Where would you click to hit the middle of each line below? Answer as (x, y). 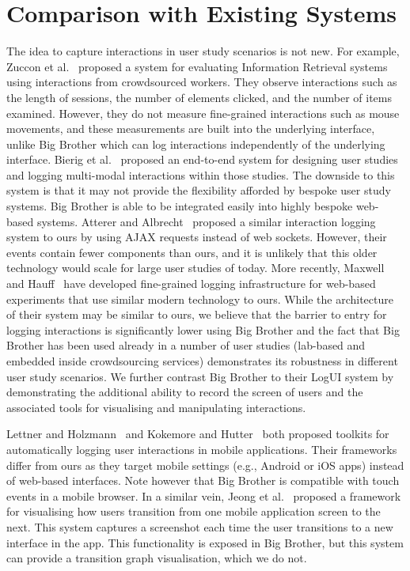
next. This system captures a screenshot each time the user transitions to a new (200, 526)
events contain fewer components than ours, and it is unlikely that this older (192, 252)
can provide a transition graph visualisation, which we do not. (157, 558)
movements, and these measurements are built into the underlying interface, (191, 129)
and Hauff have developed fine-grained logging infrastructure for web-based (191, 284)
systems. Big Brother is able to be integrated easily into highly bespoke (180, 206)
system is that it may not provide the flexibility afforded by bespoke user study (199, 190)
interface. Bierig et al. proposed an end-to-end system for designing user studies (202, 159)
